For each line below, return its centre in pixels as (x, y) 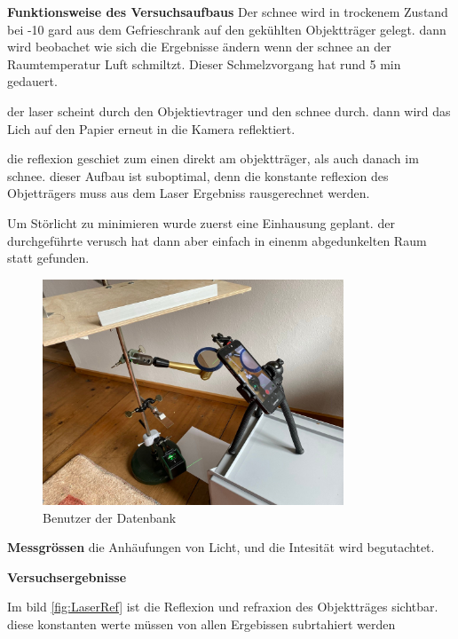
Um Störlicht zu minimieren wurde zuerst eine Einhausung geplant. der (201, 222)
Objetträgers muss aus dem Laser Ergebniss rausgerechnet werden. (189, 193)
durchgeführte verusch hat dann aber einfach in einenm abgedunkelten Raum (217, 240)
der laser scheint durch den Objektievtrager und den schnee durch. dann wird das (229, 110)
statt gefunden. (48, 258)
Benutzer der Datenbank (110, 517)
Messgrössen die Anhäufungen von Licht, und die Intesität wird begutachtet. (221, 547)
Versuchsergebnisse (67, 576)
